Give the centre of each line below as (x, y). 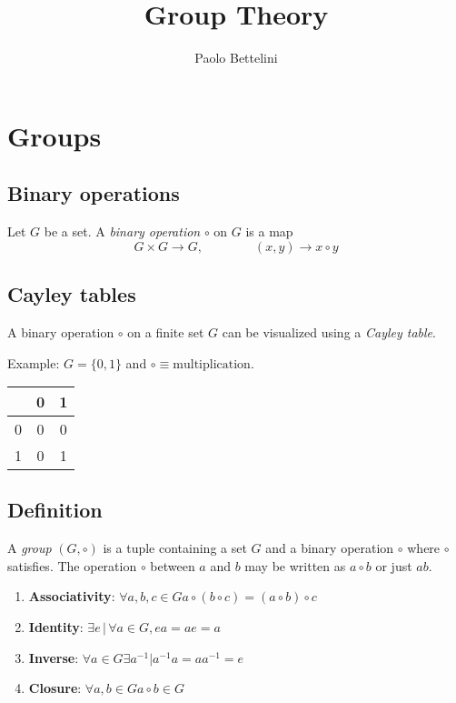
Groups (55, 135)
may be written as (295, 565)
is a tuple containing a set (175, 548)
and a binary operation (330, 548)
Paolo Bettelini (236, 58)
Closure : (55, 688)
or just (394, 565)
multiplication (212, 364)
